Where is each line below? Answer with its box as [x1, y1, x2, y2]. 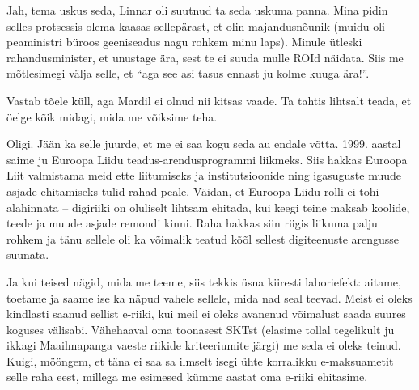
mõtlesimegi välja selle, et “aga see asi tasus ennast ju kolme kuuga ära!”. [6, 65, 370, 82]
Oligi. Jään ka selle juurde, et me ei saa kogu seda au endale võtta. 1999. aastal [6, 135, 401, 152]
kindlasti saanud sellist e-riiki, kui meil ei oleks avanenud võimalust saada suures [6, 305, 406, 322]
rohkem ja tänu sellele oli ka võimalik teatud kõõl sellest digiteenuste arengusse [6, 230, 400, 247]
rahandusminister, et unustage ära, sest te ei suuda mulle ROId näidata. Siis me [6, 49, 404, 66]
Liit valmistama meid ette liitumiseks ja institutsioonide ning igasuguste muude [6, 167, 402, 184]
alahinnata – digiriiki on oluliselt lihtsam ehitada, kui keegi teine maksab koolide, [6, 198, 410, 215]
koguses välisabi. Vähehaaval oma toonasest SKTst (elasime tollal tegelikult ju [6, 320, 395, 337]
